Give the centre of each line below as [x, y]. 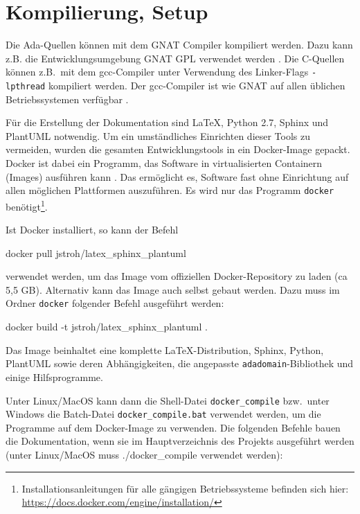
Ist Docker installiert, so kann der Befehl [92, 230]
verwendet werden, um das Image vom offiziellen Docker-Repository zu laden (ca [177, 276]
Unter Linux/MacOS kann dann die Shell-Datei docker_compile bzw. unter [168, 400]
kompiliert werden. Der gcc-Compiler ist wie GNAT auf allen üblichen [197, 85]
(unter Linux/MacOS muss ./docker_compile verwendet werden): [144, 455]
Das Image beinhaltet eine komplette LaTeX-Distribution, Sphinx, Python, [165, 349]
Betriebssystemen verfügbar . [67, 99]
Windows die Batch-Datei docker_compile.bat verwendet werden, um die [163, 414]
